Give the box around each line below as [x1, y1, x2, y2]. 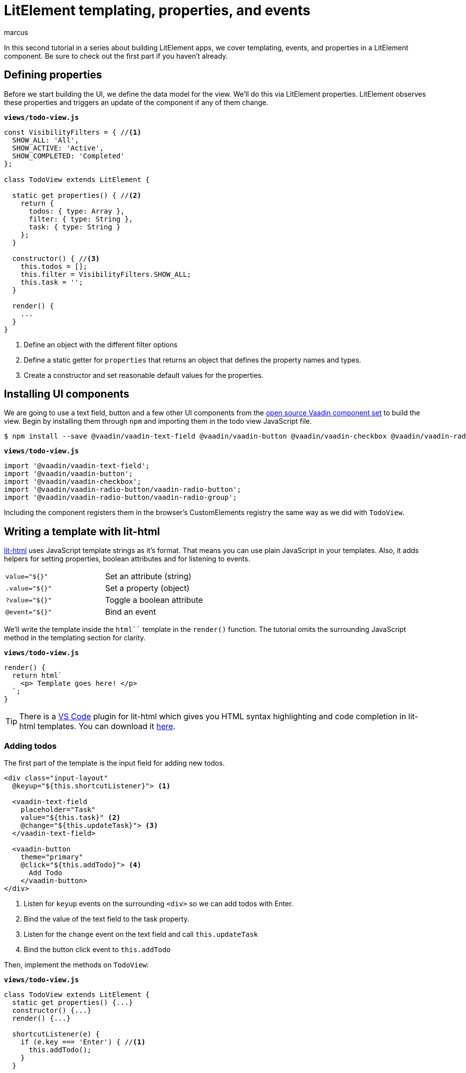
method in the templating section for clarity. [4, 633, 146, 642]
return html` [12, 671, 63, 680]
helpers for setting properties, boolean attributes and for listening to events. [4, 555, 250, 563]
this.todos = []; [20, 262, 87, 270]
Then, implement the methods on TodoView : [4, 961, 149, 969]
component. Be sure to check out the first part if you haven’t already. [4, 51, 228, 60]
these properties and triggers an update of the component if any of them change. [4, 98, 269, 107]
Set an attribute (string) [105, 571, 192, 582]
